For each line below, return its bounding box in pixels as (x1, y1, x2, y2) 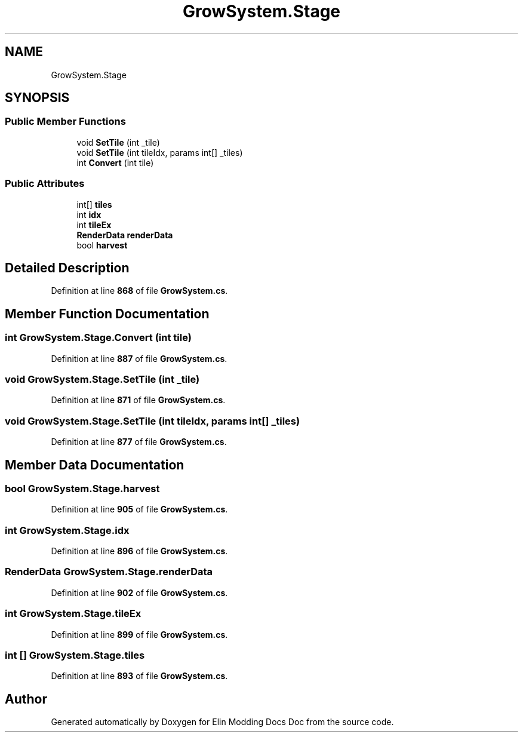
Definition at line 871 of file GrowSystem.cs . (51, 395, 226, 406)
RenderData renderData (76, 229, 173, 240)
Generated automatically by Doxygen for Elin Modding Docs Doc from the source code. (51, 717, 394, 727)
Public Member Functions (5, 115, 126, 128)
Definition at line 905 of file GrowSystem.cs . (51, 504, 228, 515)
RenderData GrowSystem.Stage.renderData (5, 566, 213, 578)
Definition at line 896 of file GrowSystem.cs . (51, 546, 228, 557)
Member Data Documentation (5, 457, 184, 472)
